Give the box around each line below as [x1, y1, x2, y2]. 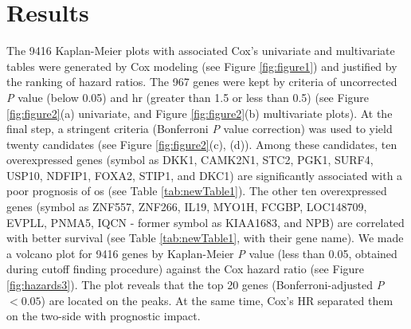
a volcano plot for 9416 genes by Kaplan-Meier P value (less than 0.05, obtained [6, 245, 397, 261]
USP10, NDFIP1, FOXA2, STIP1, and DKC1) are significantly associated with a [6, 166, 403, 183]
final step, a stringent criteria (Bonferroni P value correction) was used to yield [6, 120, 393, 137]
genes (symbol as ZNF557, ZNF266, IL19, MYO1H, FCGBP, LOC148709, [6, 198, 367, 215]
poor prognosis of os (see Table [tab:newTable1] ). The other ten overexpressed [6, 182, 387, 199]
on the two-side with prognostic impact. [6, 307, 201, 324]
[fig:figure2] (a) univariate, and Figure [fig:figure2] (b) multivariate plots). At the [6, 104, 393, 121]
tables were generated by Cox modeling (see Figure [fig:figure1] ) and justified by [6, 57, 397, 74]
